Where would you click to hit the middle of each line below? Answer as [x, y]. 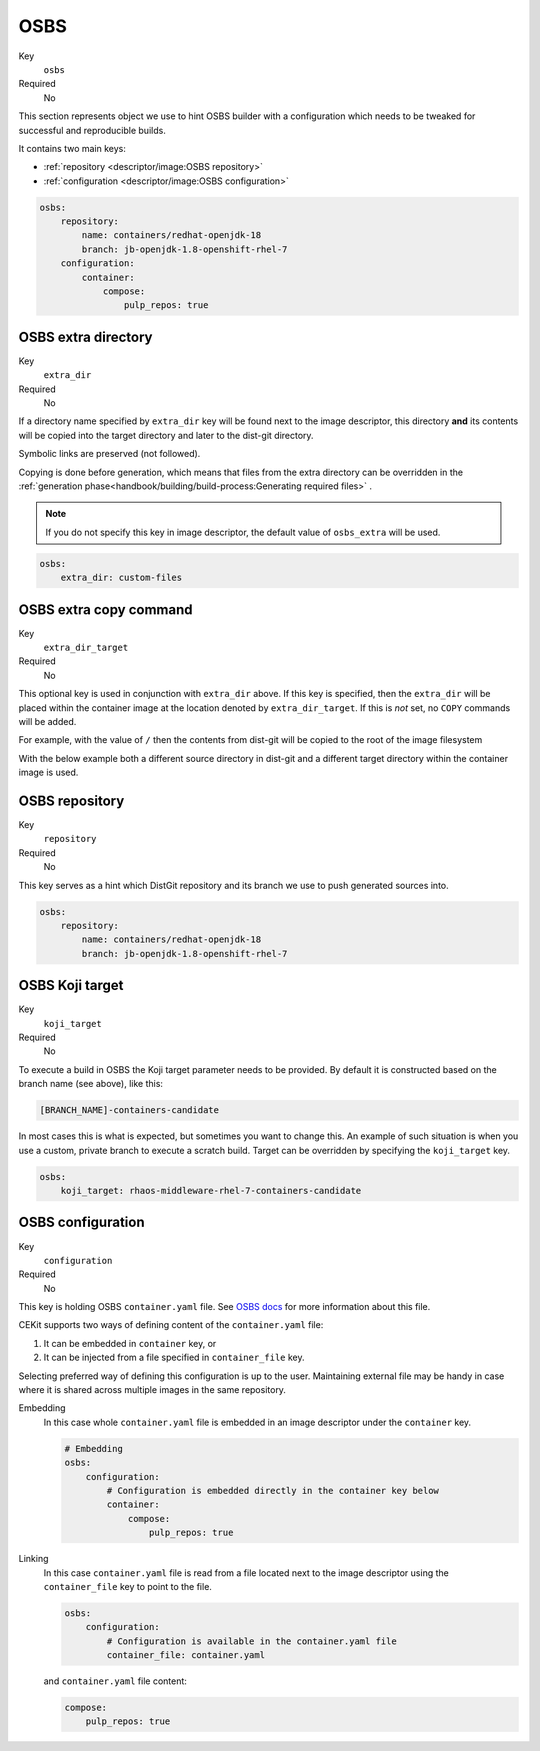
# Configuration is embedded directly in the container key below [273, 1490]
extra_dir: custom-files [121, 578]
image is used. [48, 772]
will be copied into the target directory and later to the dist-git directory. [166, 435]
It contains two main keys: [72, 148]
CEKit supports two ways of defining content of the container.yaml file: [171, 1325]
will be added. [47, 722]
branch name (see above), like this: [91, 1084]
